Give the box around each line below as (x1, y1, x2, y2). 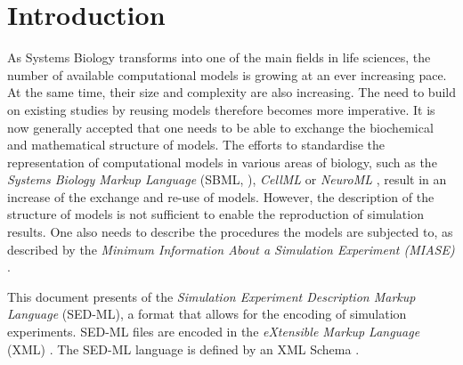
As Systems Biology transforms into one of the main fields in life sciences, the (7, 48, 431, 67)
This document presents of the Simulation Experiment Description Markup (7, 287, 416, 305)
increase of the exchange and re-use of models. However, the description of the (7, 187, 435, 206)
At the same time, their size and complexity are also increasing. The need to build (7, 83, 456, 101)
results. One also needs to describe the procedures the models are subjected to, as (7, 223, 453, 241)
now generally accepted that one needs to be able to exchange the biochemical (7, 118, 434, 136)
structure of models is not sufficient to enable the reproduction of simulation (7, 205, 424, 223)
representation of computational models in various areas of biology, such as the (7, 152, 437, 171)
